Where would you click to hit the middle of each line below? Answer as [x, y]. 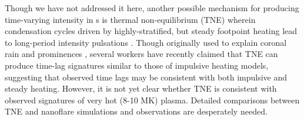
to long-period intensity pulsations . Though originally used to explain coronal [146, 42]
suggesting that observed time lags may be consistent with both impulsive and [146, 77]
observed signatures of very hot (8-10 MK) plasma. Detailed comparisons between [152, 100]
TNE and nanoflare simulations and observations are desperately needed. [136, 111]
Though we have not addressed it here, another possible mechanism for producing [152, 8]
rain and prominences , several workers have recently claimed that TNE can [141, 54]
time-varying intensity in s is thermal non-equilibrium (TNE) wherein [130, 19]
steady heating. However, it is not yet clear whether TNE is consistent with [141, 88]
